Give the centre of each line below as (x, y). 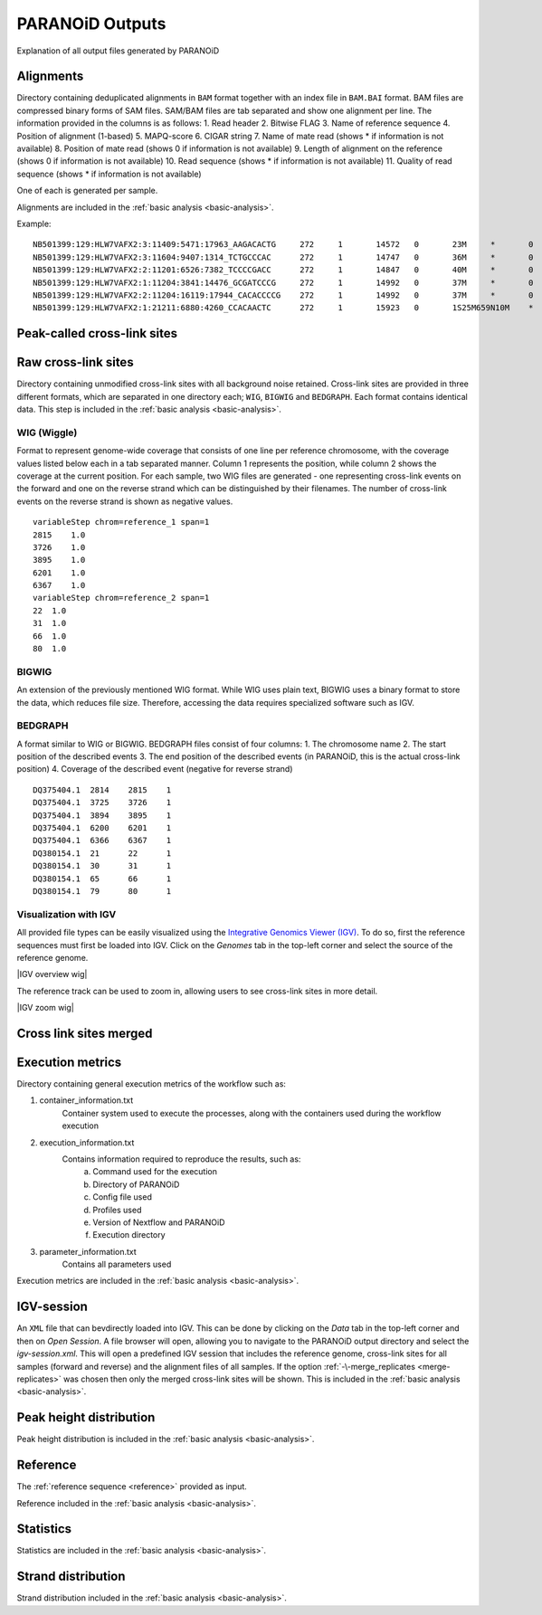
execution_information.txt (87, 1142)
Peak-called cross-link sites (97, 333)
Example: (34, 223)
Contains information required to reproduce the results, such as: (181, 1159)
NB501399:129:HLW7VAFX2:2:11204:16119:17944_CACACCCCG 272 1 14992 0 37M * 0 (283, 295)
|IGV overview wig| (52, 974)
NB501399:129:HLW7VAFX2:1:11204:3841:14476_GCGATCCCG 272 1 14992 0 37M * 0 (283, 282)
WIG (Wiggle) (47, 432)
